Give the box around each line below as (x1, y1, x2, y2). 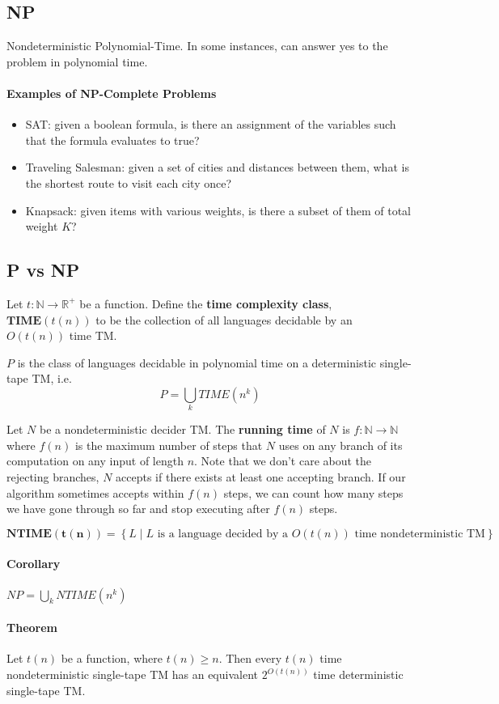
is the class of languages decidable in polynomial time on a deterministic (17, 354, 377, 371)
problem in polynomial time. (6, 53, 148, 70)
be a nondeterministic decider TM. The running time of (39, 421, 326, 438)
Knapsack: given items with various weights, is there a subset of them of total (25, 201, 411, 218)
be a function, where (61, 650, 163, 667)
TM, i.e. (32, 370, 72, 387)
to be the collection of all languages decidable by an (95, 311, 353, 328)
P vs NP (6, 257, 80, 282)
